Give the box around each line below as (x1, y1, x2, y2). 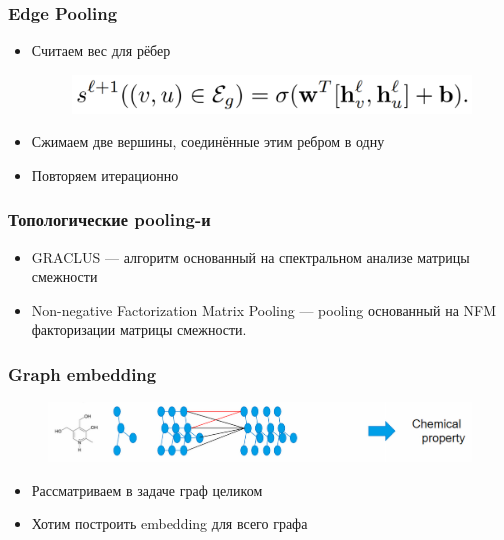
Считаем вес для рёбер (31, 40, 171, 61)
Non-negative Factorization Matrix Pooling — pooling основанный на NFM (31, 299, 497, 320)
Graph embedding (8, 361, 157, 386)
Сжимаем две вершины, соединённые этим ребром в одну (31, 131, 385, 152)
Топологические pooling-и (8, 207, 211, 232)
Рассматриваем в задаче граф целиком (31, 479, 263, 500)
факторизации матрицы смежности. (31, 319, 247, 340)
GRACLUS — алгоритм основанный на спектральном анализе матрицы (31, 246, 470, 267)
